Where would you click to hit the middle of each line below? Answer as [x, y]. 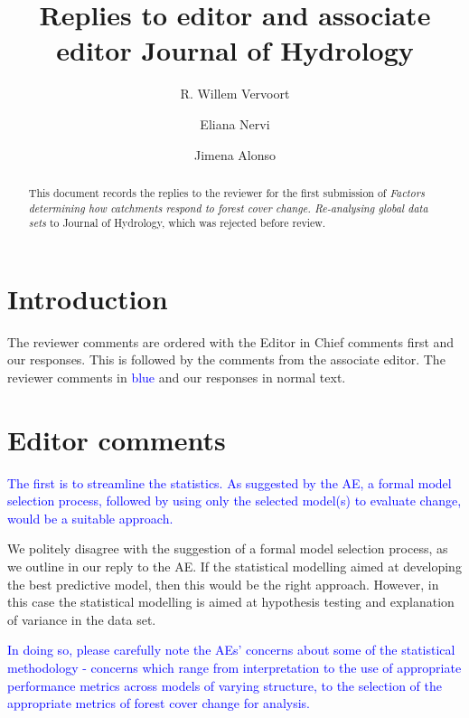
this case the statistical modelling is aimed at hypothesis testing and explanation [231, 602]
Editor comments [117, 439]
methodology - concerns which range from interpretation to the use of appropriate [234, 668]
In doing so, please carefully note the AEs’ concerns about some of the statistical [231, 650]
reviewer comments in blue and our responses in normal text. [177, 377]
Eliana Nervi [235, 123]
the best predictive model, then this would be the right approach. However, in [223, 584]
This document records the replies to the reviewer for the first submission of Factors [226, 192]
